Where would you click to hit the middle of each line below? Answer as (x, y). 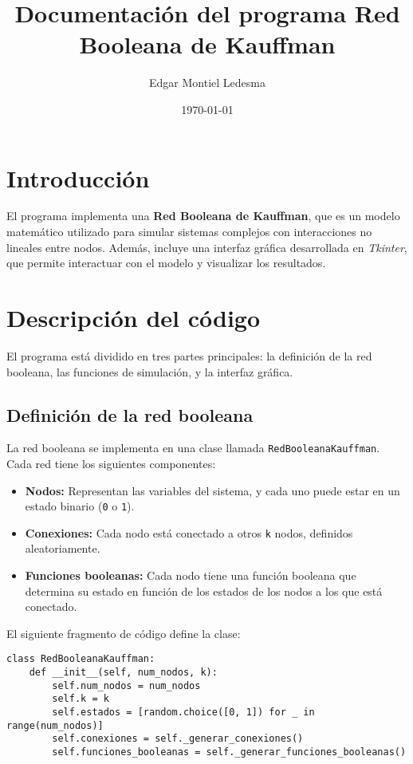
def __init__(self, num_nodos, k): (123, 673)
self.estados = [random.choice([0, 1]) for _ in (183, 713)
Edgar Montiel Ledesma (207, 83)
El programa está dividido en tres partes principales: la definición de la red (189, 355)
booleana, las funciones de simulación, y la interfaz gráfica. (150, 371)
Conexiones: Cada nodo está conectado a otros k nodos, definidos (189, 532)
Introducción (78, 177)
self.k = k (81, 699)
